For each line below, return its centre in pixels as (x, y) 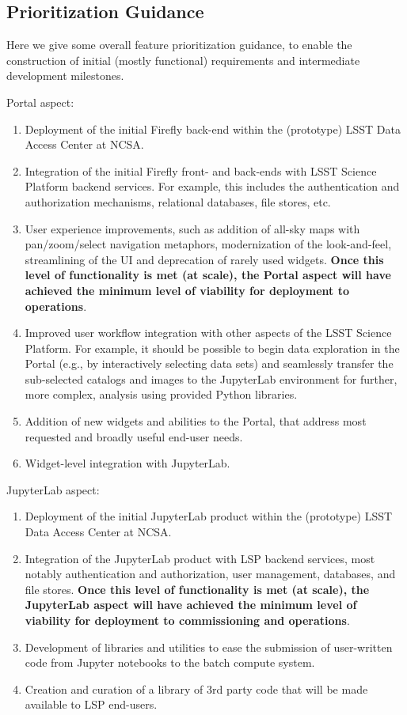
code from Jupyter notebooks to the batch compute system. (170, 662)
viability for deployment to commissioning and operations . (187, 620)
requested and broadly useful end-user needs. (134, 436)
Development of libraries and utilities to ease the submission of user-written (209, 647)
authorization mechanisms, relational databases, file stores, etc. (178, 201)
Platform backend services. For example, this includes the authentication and (212, 186)
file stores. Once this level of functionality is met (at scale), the (197, 589)
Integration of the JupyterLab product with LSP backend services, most (200, 558)
